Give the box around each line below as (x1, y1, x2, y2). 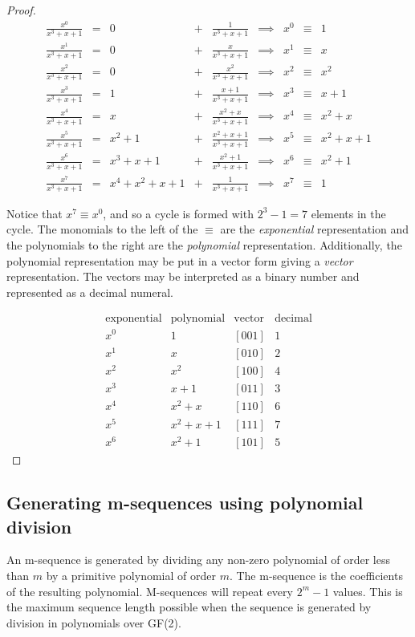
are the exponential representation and (220, 221, 409, 237)
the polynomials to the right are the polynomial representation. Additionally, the (6, 237, 402, 254)
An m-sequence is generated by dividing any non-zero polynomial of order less (6, 551, 391, 568)
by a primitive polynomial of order (46, 567, 216, 583)
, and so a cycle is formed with (103, 205, 254, 221)
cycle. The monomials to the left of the (6, 221, 198, 237)
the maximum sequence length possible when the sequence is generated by (6, 598, 372, 615)
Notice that (6, 205, 63, 221)
